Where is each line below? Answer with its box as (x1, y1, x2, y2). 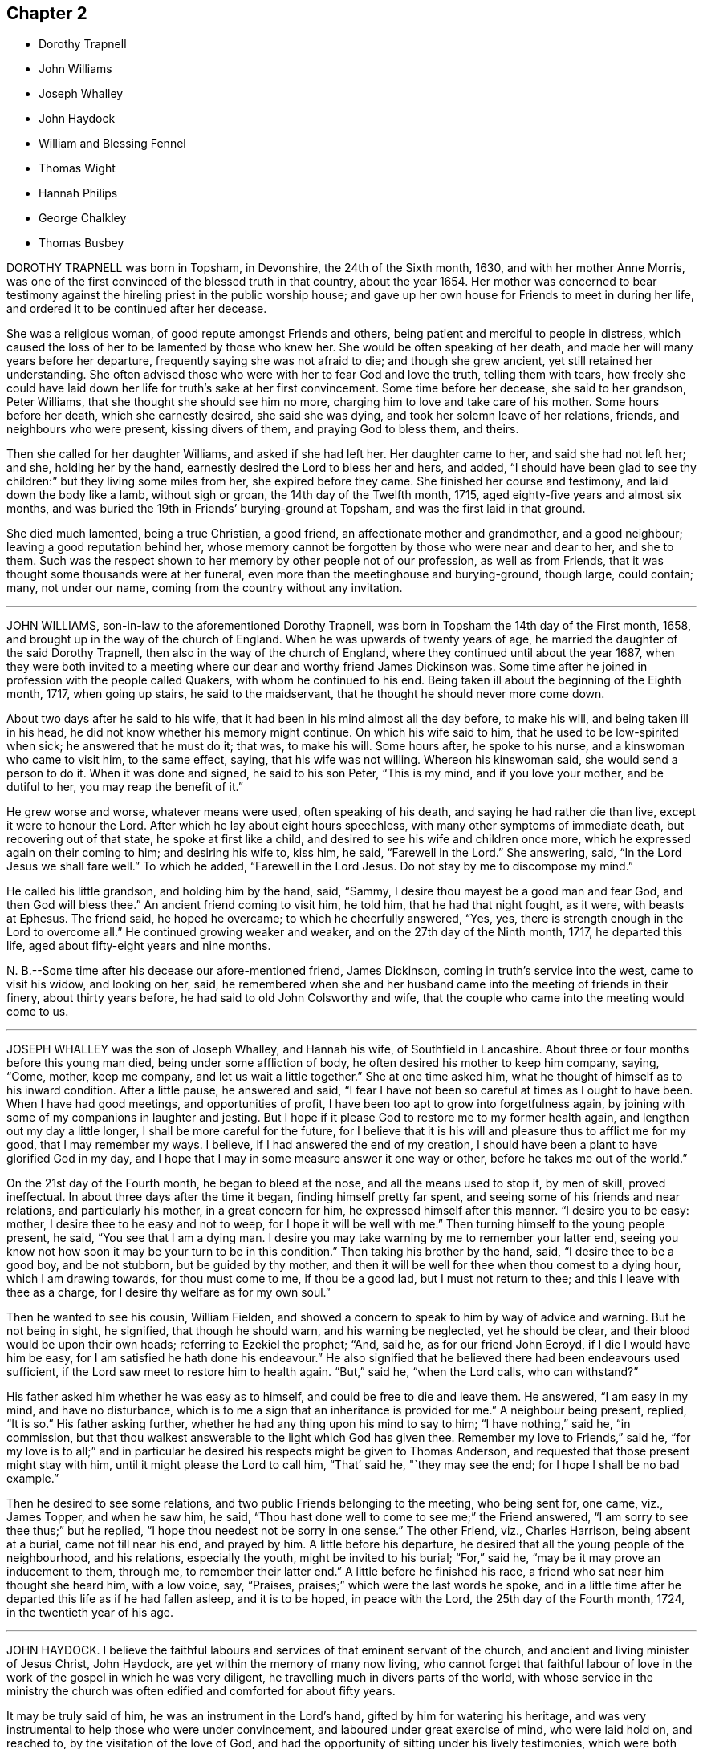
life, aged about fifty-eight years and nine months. (6, 939, 271, 953)
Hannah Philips (39, 186, 118, 201)
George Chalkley (39, 211, 127, 225)
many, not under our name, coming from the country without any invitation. (6, 581, 403, 595)
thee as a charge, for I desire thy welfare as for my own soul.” (6, 1285, 331, 1300)
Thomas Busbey (39, 236, 124, 250)
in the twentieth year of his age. (6, 1605, 174, 1620)
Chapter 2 (6, 3, 87, 23)
